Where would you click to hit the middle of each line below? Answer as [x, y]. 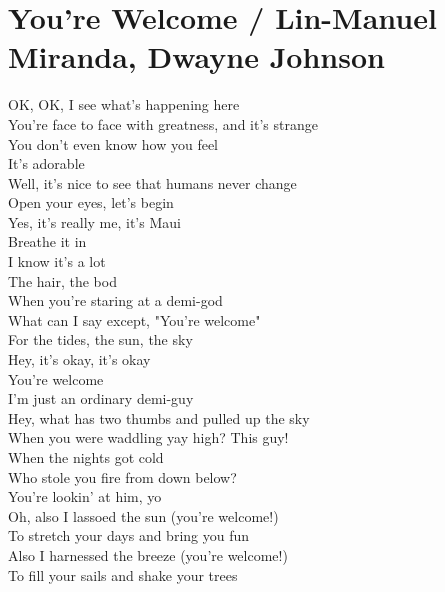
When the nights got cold [86, 457]
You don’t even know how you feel [113, 143]
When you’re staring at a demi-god [115, 300]
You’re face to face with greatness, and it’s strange [163, 123]
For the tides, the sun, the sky [100, 339]
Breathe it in [47, 241]
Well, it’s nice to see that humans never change [152, 182]
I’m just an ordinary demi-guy [101, 398]
